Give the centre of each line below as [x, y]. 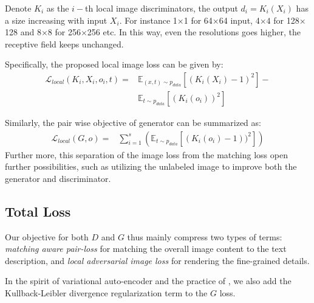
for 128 [286, 20]
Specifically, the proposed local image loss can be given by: [114, 64]
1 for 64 [198, 20]
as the [58, 8]
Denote [18, 8]
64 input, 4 [239, 20]
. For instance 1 [148, 20]
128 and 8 [23, 32]
